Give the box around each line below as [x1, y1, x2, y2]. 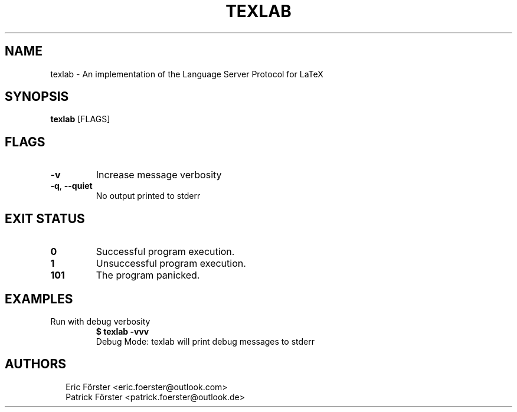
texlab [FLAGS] [50, 114, 110, 125]
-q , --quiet [50, 181, 93, 191]
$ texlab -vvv [96, 326, 149, 336]
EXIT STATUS [5, 211, 85, 226]
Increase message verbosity [96, 169, 222, 181]
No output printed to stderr [96, 191, 201, 201]
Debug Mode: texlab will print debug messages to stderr [96, 336, 315, 346]
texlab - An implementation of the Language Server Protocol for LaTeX [50, 68, 323, 79]
